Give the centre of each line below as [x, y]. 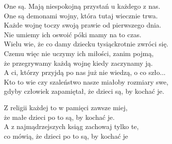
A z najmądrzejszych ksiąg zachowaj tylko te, [71, 126]
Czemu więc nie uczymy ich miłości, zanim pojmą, [79, 53]
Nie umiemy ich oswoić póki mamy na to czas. [73, 34]
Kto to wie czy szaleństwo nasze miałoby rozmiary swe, [86, 81]
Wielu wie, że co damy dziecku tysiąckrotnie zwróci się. [86, 44]
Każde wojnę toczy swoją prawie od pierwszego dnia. [83, 25]
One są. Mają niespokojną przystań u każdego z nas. [82, 6]
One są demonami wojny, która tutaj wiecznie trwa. [81, 15]
